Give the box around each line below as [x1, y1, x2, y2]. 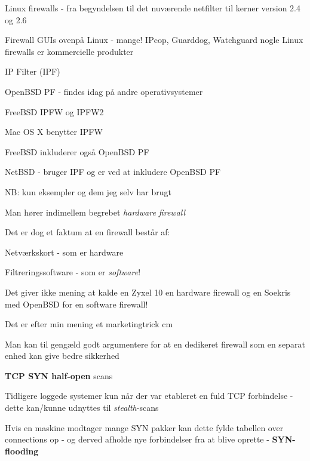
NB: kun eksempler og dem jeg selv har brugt [5, 185, 171, 198]
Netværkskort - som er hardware [5, 245, 124, 258]
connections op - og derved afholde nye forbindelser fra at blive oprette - [5, 433, 269, 445]
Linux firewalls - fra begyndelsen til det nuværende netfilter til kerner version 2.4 [5, 2, 300, 14]
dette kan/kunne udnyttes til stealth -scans [5, 401, 159, 414]
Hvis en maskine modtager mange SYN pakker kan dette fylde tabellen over [5, 421, 284, 434]
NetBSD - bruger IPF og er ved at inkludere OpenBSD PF [5, 165, 221, 178]
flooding [5, 444, 39, 457]
